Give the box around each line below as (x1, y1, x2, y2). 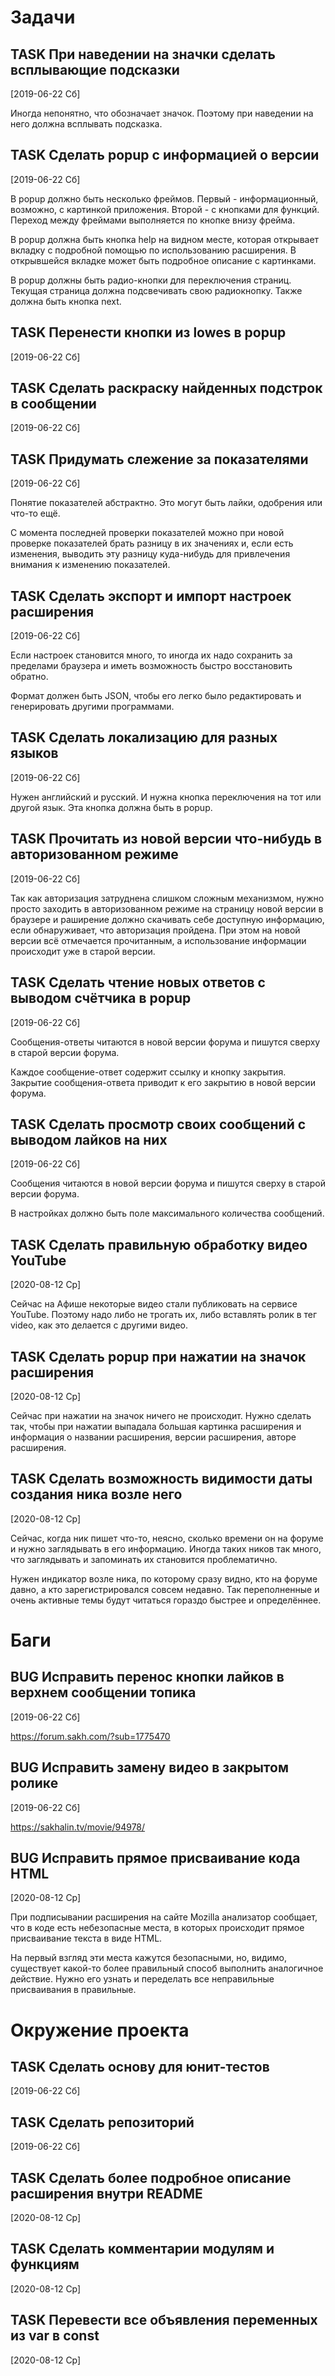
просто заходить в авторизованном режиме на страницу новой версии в (10, 902, 324, 915)
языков (10, 745, 59, 762)
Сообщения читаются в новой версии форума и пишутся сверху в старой (10, 1177, 326, 1190)
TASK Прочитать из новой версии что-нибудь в (10, 831, 323, 848)
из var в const (10, 2327, 100, 2345)
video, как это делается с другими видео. (10, 1319, 188, 1331)
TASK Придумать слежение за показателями (10, 451, 309, 468)
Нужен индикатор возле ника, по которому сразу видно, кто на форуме (10, 1572, 318, 1585)
